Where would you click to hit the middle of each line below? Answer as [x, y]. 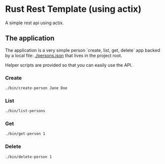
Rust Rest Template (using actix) [73, 9]
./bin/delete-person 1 [28, 157]
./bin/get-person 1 [25, 134]
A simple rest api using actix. [34, 23]
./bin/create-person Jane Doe [36, 88]
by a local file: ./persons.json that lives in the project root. [64, 55]
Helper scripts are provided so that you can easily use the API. [69, 65]
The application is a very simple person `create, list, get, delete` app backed [82, 50]
